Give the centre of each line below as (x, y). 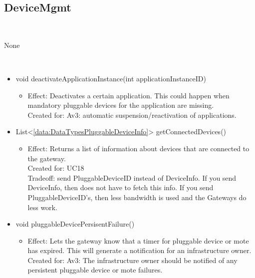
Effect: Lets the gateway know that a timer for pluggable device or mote (138, 240)
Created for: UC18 (56, 168)
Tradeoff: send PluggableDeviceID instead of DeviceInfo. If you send (132, 177)
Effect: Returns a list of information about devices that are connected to (138, 148)
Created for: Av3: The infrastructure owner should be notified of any (132, 260)
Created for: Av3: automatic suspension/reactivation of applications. (132, 115)
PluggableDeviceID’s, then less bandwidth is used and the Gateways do (137, 197)
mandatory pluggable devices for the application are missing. (121, 105)
